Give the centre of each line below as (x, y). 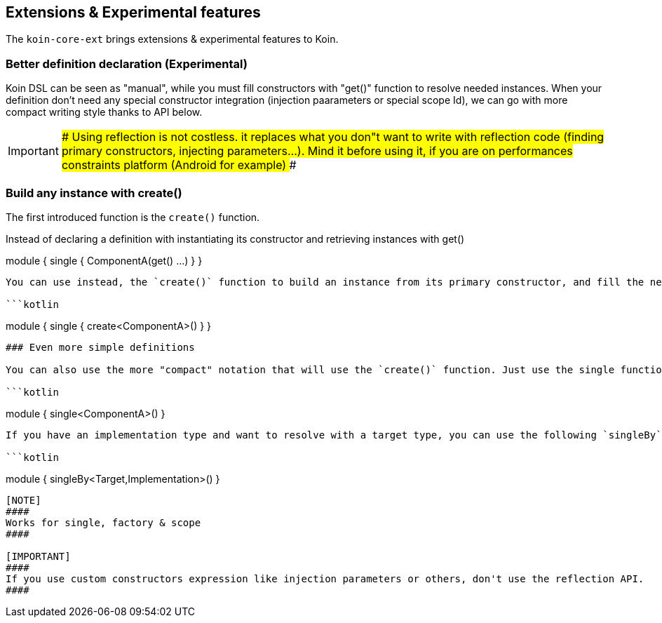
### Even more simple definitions (100, 347)
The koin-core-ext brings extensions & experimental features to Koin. (172, 39)
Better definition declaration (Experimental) (127, 63)
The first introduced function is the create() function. (133, 217)
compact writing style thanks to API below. (104, 112)
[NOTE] (23, 500)
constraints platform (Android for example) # (179, 165)
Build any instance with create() (94, 193)
